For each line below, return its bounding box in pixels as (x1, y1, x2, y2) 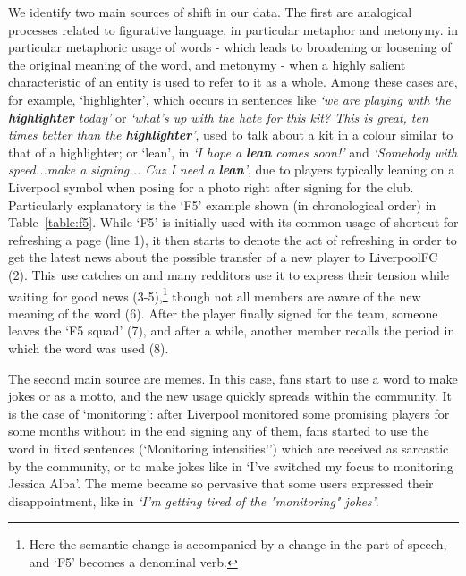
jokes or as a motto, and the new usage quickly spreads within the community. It (8, 386, 452, 405)
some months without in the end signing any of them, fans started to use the (8, 421, 429, 440)
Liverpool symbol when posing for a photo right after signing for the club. (8, 177, 414, 196)
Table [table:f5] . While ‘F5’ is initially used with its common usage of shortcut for (8, 213, 459, 232)
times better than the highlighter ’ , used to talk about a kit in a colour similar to (8, 125, 453, 144)
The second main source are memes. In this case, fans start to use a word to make (8, 368, 458, 387)
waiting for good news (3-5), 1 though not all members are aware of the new (8, 284, 421, 305)
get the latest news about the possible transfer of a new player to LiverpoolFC (8, 248, 438, 267)
